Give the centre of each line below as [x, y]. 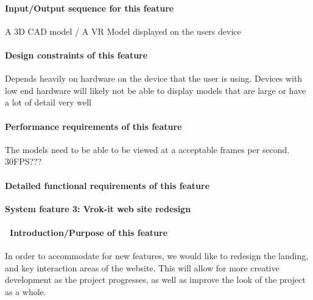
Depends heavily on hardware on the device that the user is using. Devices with [154, 78]
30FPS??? [23, 161]
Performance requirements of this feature [93, 126]
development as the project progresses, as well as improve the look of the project [155, 280]
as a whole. [26, 291]
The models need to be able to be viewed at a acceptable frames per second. [147, 149]
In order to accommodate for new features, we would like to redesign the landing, [157, 256]
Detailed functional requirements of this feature [107, 185]
